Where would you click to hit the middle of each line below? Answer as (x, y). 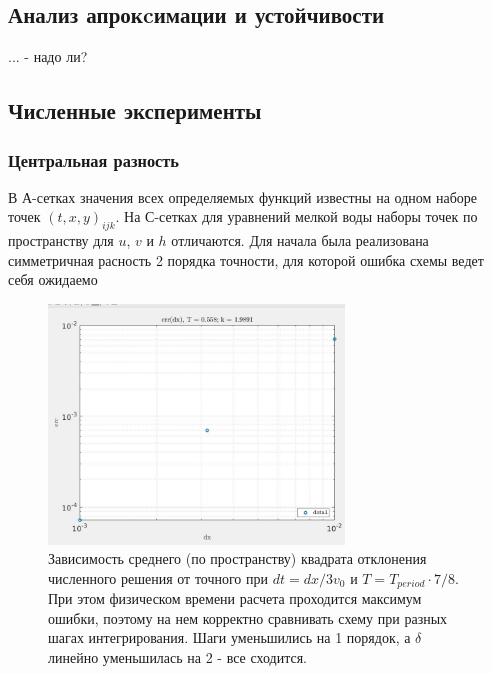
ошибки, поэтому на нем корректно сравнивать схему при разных (248, 617)
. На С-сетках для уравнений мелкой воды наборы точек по (296, 216)
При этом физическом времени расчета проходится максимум (235, 598)
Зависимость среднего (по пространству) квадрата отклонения (237, 558)
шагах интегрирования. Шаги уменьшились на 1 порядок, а (229, 637)
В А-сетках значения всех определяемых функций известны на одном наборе (243, 196)
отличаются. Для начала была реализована (300, 240)
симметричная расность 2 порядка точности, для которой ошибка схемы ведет (246, 259)
